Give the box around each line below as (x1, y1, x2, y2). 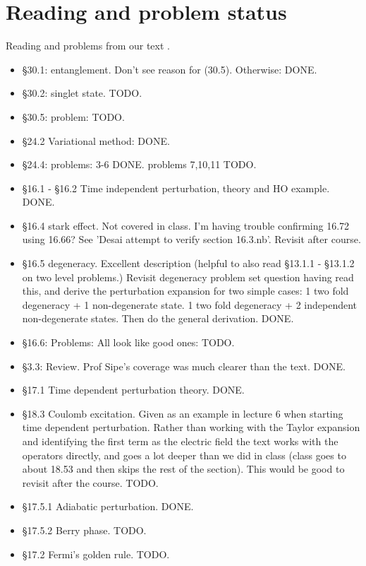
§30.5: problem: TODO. (22, 109, 125, 124)
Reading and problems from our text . (6, 38, 170, 53)
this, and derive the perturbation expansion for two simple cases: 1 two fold (22, 283, 349, 298)
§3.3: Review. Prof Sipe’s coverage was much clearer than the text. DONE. (22, 358, 346, 373)
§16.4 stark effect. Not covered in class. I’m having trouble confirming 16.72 (22, 218, 350, 232)
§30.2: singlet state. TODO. (22, 86, 142, 100)
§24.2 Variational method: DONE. (22, 133, 170, 148)
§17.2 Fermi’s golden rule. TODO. (22, 546, 170, 561)
